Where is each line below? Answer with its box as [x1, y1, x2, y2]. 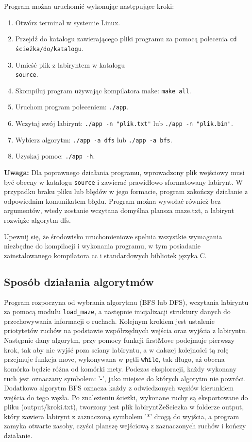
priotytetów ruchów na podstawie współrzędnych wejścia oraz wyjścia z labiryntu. [4, 325, 247, 336]
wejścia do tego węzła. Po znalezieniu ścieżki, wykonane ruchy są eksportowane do [4, 392, 248, 402]
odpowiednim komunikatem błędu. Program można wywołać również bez [4, 195, 221, 206]
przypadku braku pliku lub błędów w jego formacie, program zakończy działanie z [4, 186, 248, 196]
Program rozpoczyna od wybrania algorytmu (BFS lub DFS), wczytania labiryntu [4, 297, 249, 307]
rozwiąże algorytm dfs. [4, 215, 71, 225]
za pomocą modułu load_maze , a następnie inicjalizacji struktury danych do [4, 306, 231, 317]
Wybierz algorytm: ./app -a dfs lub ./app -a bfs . [15, 134, 172, 144]
